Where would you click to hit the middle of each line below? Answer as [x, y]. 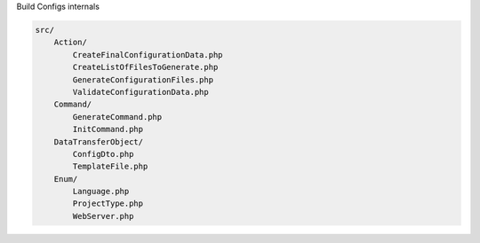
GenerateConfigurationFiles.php [143, 79]
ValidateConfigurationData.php [140, 92]
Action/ [71, 43]
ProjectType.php [108, 204]
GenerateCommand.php [117, 117]
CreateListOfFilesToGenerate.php [145, 67]
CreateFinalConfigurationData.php [148, 55]
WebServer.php [103, 216]
